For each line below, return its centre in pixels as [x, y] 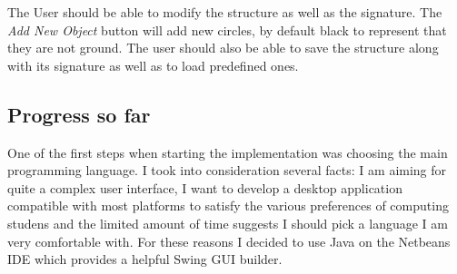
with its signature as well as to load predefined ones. [153, 65]
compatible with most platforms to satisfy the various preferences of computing [228, 205]
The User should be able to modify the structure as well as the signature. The [225, 12]
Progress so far [79, 114]
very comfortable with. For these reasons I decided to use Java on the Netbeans [229, 241]
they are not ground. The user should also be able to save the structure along [223, 48]
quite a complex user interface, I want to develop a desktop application [205, 187]
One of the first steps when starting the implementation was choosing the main [228, 152]
